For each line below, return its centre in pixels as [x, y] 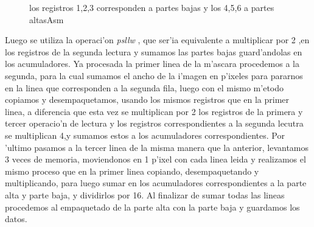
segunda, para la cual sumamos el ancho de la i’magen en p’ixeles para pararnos [154, 75]
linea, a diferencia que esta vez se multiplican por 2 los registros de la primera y [154, 111]
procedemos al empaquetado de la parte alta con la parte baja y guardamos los [152, 207]
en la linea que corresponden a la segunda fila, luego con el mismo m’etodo [145, 87]
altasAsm [47, 19]
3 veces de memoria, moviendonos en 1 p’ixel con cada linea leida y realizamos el [155, 159]
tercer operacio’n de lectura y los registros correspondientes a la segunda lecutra [154, 123]
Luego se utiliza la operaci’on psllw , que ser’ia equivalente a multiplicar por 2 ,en [157, 40]
